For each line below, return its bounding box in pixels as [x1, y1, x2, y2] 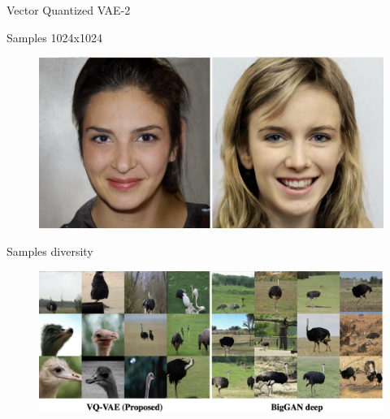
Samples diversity [6, 242, 93, 259]
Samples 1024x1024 [6, 28, 102, 45]
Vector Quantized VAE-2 [6, 2, 131, 18]
